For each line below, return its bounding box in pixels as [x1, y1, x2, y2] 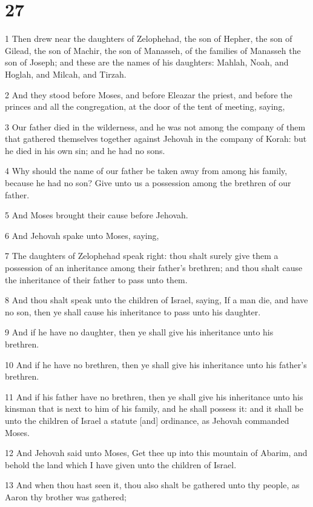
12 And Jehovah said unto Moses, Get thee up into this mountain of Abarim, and [5, 446, 308, 459]
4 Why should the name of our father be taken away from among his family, [5, 164, 288, 177]
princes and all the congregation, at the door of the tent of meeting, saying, [5, 100, 285, 113]
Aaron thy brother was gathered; [5, 490, 127, 503]
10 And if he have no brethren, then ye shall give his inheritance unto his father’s [5, 358, 307, 371]
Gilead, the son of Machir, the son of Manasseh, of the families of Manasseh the [5, 44, 301, 56]
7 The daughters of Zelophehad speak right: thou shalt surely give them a [5, 249, 278, 262]
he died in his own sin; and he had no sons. [5, 144, 165, 156]
